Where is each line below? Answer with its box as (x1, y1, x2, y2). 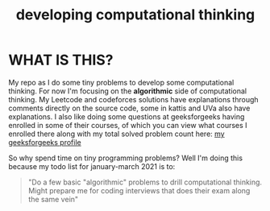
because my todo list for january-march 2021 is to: (8, 161, 176, 171)
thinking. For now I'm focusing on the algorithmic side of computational (8, 86, 247, 96)
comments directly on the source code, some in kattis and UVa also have (8, 103, 251, 113)
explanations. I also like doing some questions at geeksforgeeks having (8, 111, 245, 122)
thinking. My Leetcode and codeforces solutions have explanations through (8, 94, 260, 104)
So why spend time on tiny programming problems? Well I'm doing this (8, 153, 243, 163)
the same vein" (27, 194, 79, 204)
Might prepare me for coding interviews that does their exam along (27, 185, 251, 195)
